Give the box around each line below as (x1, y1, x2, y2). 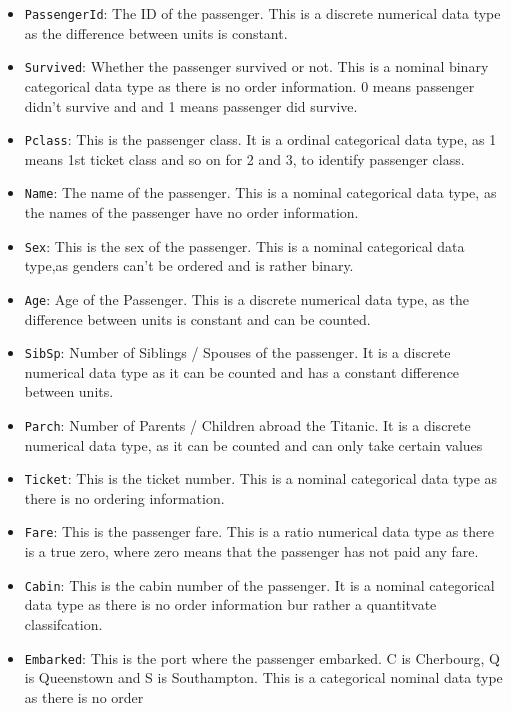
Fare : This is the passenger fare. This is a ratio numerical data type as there (24, 521, 494, 542)
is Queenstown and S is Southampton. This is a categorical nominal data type (24, 667, 503, 688)
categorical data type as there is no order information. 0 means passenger (24, 75, 475, 96)
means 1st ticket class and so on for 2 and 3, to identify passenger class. (24, 148, 465, 169)
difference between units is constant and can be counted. (24, 308, 371, 329)
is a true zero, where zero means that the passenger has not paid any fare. (24, 541, 479, 562)
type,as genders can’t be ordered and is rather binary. (24, 255, 354, 276)
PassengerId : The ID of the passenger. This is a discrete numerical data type (24, 3, 501, 23)
